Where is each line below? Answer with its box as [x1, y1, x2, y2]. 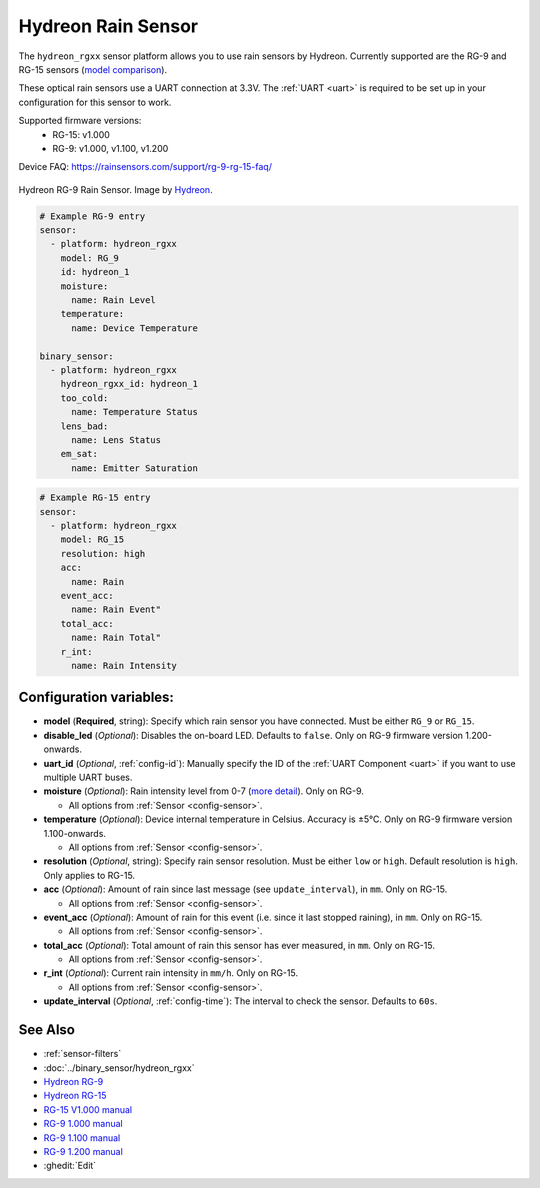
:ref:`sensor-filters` [43, 1048, 122, 1060]
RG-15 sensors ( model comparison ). [18, 63, 168, 75]
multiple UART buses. [43, 771, 133, 784]
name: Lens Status [71, 434, 162, 445]
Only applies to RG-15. [43, 869, 135, 881]
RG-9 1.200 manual [43, 1145, 124, 1157]
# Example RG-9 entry [39, 210, 146, 222]
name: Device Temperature [71, 322, 199, 334]
